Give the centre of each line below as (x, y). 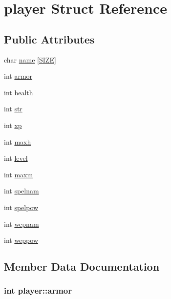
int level (16, 158)
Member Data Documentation (82, 267)
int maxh (18, 141)
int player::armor (38, 290)
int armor (18, 76)
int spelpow (21, 207)
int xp (13, 125)
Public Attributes (49, 39)
